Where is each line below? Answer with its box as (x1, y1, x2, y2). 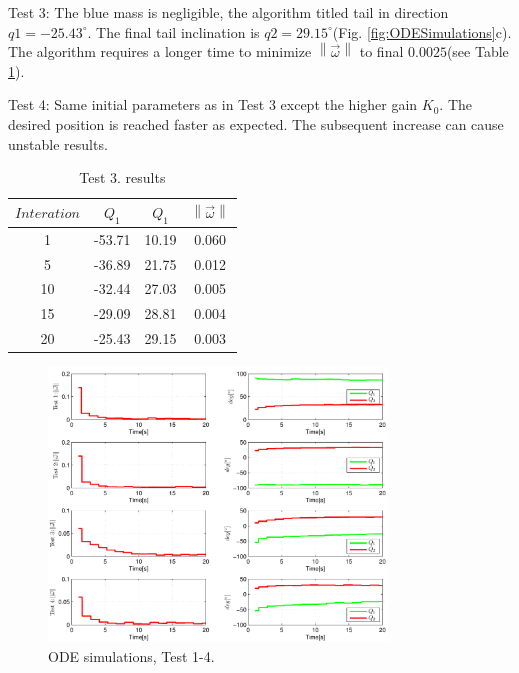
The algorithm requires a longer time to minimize (8, 41, 312, 62)
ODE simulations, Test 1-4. (48, 645, 215, 666)
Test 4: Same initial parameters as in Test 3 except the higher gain (8, 94, 418, 115)
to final (359, 41, 404, 62)
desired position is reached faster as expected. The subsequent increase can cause (8, 113, 504, 134)
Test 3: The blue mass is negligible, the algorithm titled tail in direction (8, 2, 449, 22)
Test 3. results (79, 167, 166, 188)
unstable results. (8, 133, 108, 154)
